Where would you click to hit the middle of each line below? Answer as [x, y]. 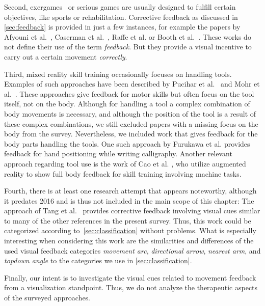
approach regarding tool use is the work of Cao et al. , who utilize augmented [125, 163]
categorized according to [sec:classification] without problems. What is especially [130, 230]
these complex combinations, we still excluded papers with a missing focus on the [131, 123]
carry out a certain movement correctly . [66, 56]
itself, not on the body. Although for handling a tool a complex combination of [127, 104]
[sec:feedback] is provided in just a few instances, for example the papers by [122, 27]
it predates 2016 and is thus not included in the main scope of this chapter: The [129, 200]
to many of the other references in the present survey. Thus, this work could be [128, 220]
